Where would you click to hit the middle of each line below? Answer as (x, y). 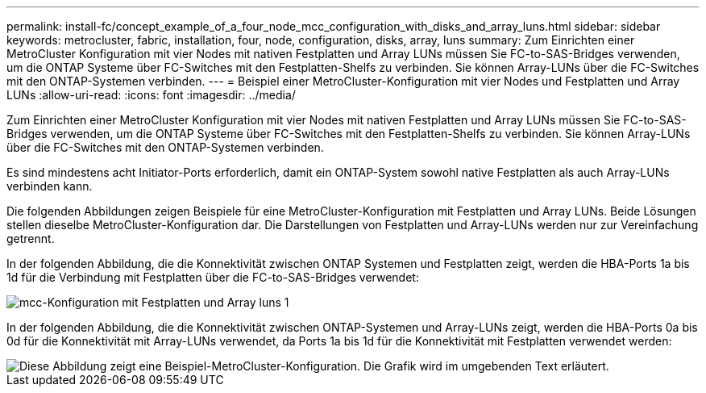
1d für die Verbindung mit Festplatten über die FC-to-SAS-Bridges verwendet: (213, 277)
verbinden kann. (50, 186)
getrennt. (31, 238)
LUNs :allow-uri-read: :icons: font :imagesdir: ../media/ (151, 95)
